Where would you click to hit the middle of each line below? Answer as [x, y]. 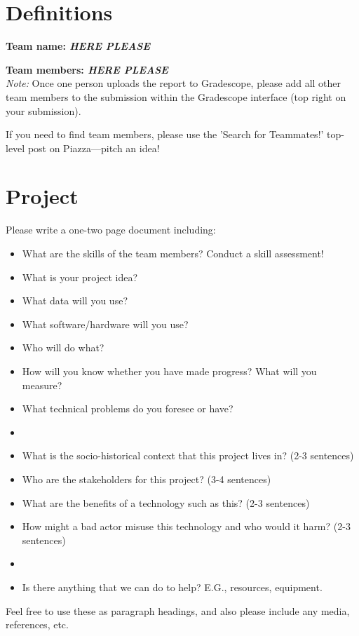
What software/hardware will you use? [105, 324]
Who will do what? [63, 347]
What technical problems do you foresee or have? [128, 408]
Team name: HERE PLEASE [78, 46]
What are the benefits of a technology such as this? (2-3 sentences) [166, 502]
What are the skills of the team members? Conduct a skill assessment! [173, 253]
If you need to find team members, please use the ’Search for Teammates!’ [165, 134]
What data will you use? [75, 300]
